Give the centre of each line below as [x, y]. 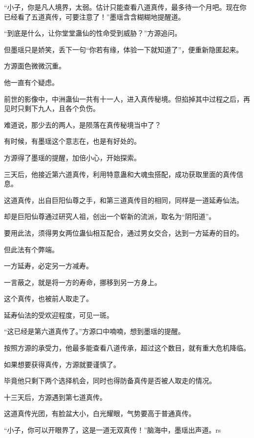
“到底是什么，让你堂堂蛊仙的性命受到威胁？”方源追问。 [93, 33]
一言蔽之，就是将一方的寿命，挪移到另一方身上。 [83, 282]
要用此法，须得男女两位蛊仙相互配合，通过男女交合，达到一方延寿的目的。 [124, 232]
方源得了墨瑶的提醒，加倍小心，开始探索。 [72, 157]
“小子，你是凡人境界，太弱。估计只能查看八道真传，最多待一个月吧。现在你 [125, 7]
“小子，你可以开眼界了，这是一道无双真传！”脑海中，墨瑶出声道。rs [113, 430]
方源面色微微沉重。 [35, 66]
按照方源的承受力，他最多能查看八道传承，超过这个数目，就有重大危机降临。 [127, 348]
